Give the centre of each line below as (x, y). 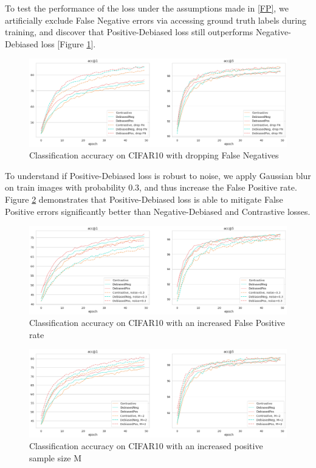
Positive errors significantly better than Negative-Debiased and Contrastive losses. (158, 211)
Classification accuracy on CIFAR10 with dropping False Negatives (154, 155)
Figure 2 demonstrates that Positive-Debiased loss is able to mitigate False (144, 199)
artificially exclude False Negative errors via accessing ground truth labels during (156, 20)
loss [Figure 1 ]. (68, 43)
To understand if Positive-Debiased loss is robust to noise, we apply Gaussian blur (158, 175)
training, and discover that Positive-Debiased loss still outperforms (129, 32)
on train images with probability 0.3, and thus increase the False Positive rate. (151, 187)
